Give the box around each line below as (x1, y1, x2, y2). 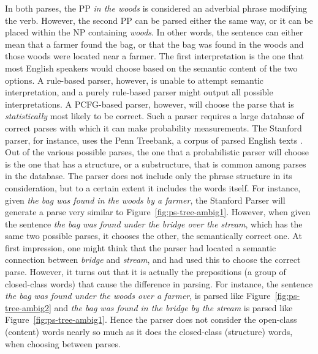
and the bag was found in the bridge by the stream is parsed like (54, 301, 293, 314)
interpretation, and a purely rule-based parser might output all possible (5, 86, 273, 98)
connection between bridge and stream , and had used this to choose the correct (5, 253, 301, 266)
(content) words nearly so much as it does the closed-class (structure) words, (5, 325, 293, 338)
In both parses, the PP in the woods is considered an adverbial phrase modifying (5, 2, 307, 14)
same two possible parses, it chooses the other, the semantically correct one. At (5, 229, 302, 242)
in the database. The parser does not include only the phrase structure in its (5, 169, 292, 182)
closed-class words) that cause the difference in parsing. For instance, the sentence (5, 277, 313, 290)
